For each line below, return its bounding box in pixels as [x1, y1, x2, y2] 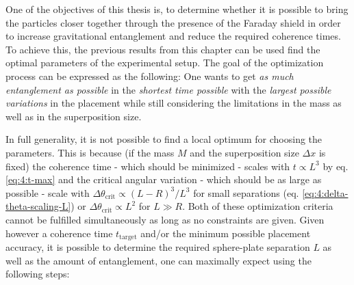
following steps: [5, 267, 70, 281]
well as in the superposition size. [5, 109, 142, 123]
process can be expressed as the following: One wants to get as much [5, 68, 294, 83]
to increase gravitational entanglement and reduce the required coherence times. [5, 29, 341, 43]
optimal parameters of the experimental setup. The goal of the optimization [5, 55, 324, 70]
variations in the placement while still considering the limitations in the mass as [5, 96, 342, 110]
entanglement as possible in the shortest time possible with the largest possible [5, 82, 331, 96]
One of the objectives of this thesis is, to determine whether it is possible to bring [5, 2, 349, 16]
